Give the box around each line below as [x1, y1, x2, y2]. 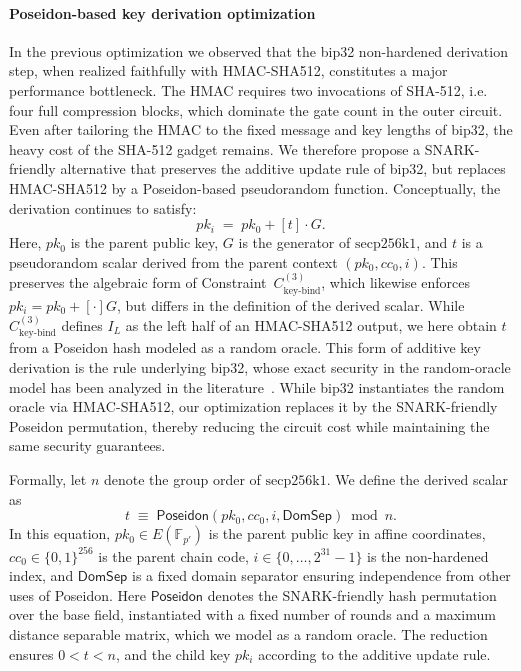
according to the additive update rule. [258, 643, 491, 664]
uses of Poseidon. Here [9, 584, 146, 605]
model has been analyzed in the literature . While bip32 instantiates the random [9, 376, 505, 397]
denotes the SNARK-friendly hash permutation [207, 584, 497, 605]
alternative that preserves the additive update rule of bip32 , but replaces [60, 158, 506, 179]
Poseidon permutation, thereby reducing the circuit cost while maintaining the [9, 415, 490, 436]
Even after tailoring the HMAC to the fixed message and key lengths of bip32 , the [9, 119, 513, 140]
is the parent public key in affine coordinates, [208, 523, 486, 544]
